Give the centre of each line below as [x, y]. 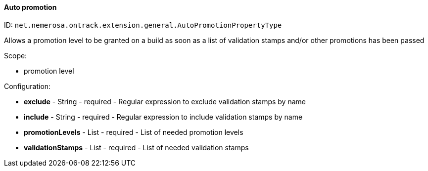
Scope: [16, 55]
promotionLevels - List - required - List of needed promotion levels [134, 132]
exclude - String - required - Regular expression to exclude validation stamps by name [165, 101]
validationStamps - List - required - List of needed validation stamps [136, 147]
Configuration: [27, 86]
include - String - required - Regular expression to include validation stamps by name [163, 117]
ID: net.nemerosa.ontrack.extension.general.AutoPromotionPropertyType [143, 25]
